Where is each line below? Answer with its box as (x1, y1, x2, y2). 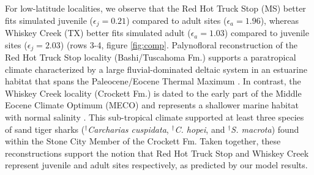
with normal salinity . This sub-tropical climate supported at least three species (5, 111, 304, 124)
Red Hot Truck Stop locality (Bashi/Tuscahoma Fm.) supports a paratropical (5, 51, 296, 64)
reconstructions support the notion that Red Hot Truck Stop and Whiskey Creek (5, 146, 309, 159)
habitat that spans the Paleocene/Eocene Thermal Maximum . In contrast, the (5, 75, 301, 87)
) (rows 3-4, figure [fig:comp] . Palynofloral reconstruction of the (60, 38, 297, 51)
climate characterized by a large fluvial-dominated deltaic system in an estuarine (5, 62, 307, 75)
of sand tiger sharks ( (5, 122, 85, 135)
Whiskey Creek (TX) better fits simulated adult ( (5, 26, 191, 39)
